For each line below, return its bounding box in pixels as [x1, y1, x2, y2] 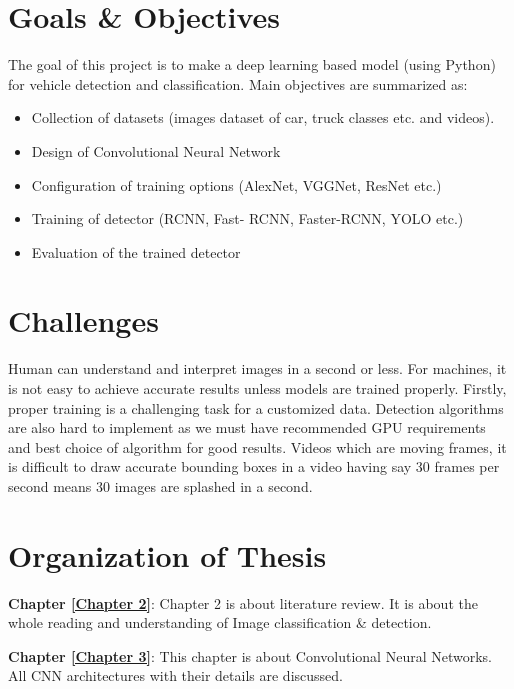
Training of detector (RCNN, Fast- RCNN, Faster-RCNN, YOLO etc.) [31, 208, 464, 229]
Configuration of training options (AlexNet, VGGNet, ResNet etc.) [31, 174, 442, 195]
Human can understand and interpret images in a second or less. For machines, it [8, 358, 507, 379]
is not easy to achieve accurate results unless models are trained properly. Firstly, [8, 378, 507, 398]
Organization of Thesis [8, 534, 327, 575]
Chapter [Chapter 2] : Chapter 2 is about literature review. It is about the [8, 592, 478, 613]
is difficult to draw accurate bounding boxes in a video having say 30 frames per [8, 456, 500, 477]
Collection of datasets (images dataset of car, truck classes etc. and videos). [31, 107, 495, 128]
